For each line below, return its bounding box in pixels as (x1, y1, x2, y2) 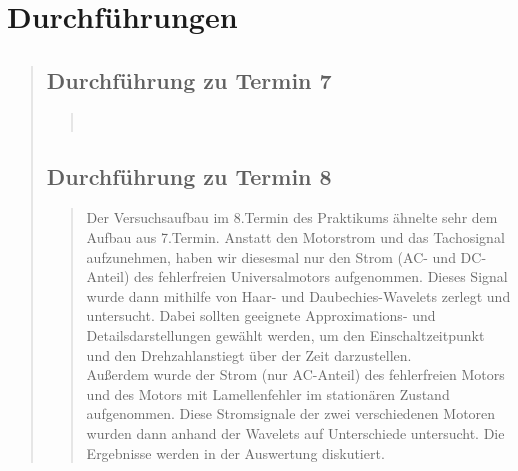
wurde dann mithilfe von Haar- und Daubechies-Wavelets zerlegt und (86, 285, 511, 306)
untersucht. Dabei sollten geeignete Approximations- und (86, 305, 436, 326)
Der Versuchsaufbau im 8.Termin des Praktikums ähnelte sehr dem (86, 207, 498, 228)
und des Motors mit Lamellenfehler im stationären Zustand (86, 383, 450, 404)
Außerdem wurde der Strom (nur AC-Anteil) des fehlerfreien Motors (86, 364, 505, 385)
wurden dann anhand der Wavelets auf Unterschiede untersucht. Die (86, 422, 505, 443)
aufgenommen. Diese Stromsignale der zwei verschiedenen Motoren (86, 403, 496, 424)
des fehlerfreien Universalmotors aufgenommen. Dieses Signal (134, 266, 508, 287)
